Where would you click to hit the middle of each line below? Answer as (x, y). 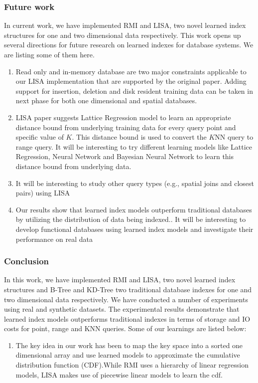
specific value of (40, 137)
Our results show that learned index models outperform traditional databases (134, 209)
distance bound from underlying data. (73, 166)
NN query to (234, 137)
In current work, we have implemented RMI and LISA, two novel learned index (125, 25)
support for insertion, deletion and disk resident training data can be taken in (134, 91)
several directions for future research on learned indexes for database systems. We (129, 45)
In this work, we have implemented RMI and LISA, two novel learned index (120, 280)
